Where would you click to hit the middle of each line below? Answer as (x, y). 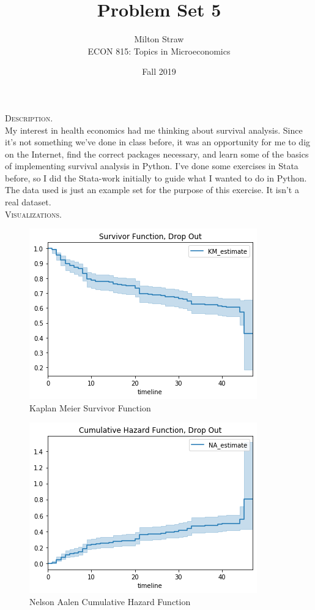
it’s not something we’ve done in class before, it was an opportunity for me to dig (158, 142)
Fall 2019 (159, 71)
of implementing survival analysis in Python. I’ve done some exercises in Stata (152, 166)
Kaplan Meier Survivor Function (90, 407)
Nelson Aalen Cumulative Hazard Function (110, 602)
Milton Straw (159, 39)
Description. (29, 117)
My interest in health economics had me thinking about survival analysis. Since (154, 130)
